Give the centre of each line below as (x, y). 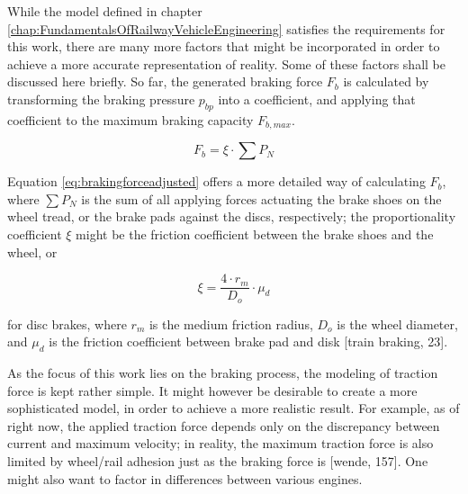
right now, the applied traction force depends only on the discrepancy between (224, 425)
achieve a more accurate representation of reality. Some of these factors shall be (226, 63)
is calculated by (386, 81)
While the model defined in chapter (105, 11)
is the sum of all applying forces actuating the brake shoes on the (261, 198)
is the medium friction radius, (231, 323)
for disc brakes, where (67, 323)
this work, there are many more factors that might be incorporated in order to (224, 46)
